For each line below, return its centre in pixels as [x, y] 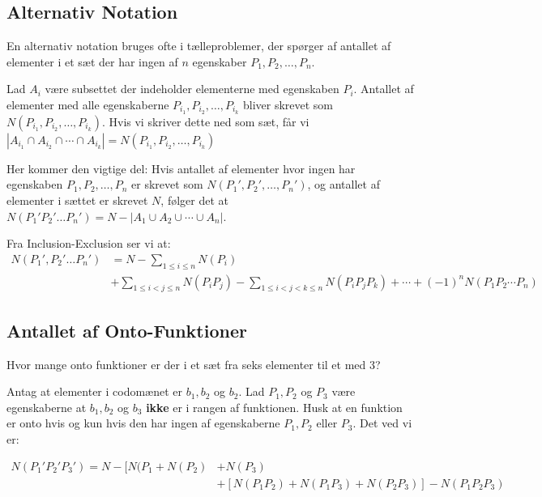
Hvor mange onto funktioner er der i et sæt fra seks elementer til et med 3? [194, 364]
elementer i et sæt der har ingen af [92, 61]
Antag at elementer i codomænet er [95, 391]
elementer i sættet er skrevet [77, 200]
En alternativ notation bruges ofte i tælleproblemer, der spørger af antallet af [199, 46]
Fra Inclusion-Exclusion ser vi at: [89, 243]
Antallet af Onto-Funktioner [127, 330]
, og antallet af [344, 184]
